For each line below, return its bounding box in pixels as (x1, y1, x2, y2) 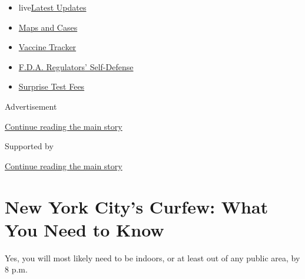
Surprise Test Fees (18, 80, 85, 93)
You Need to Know (5, 217, 164, 241)
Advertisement (5, 100, 57, 112)
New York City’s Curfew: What (5, 194, 268, 218)
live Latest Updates (18, 1, 87, 13)
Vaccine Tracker (18, 41, 77, 53)
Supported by (5, 140, 54, 152)
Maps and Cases (18, 21, 78, 33)
